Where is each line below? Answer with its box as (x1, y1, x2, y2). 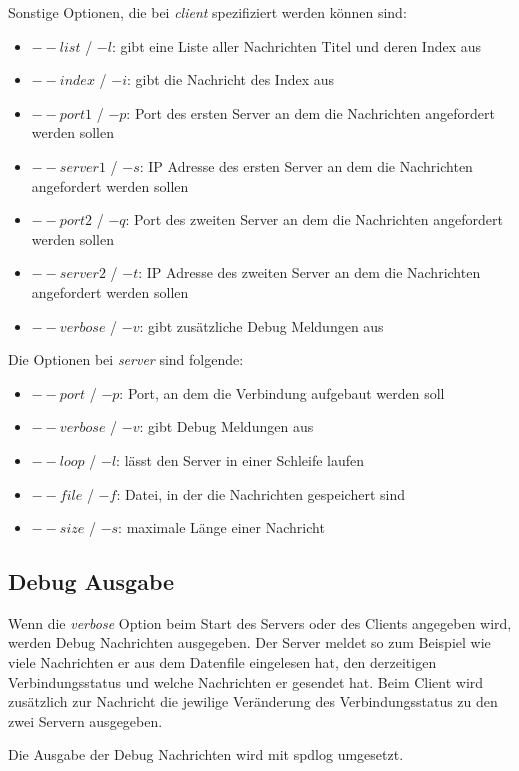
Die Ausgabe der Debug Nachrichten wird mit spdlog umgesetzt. (8, 744, 404, 765)
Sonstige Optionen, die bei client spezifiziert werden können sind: (8, 2, 407, 22)
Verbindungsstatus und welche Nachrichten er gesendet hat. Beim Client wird (8, 671, 484, 692)
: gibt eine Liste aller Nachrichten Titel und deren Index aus (111, 35, 482, 56)
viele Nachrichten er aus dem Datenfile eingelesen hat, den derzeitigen (8, 652, 437, 673)
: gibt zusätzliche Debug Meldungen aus (139, 315, 384, 336)
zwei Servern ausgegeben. (8, 710, 163, 731)
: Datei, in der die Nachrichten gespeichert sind (116, 483, 405, 504)
